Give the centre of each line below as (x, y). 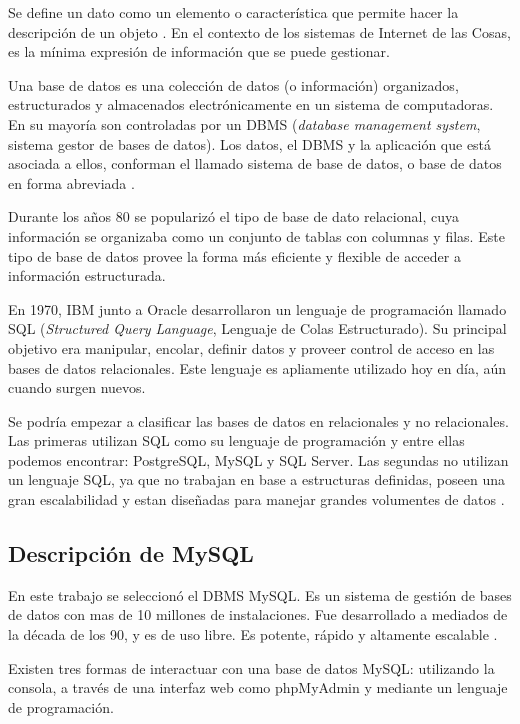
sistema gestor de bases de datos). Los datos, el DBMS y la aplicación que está (250, 143)
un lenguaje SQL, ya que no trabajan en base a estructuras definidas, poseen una (256, 479)
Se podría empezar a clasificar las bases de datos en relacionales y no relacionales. (258, 420)
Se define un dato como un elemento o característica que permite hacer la (233, 12)
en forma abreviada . (71, 182)
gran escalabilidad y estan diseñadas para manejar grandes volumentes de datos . (256, 499)
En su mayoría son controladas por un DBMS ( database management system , (244, 123)
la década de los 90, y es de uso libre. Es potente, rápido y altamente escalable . (253, 634)
